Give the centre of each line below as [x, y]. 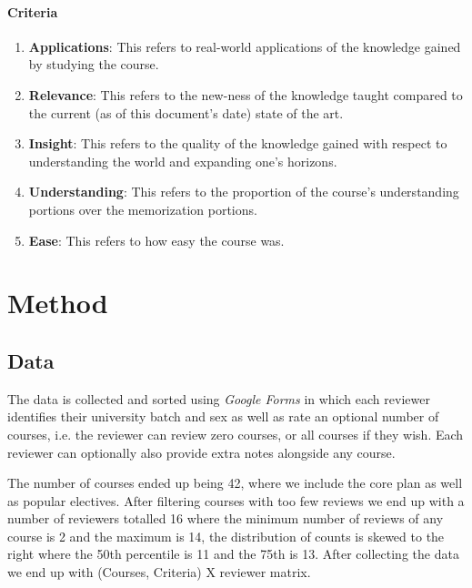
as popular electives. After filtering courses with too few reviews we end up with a [236, 500]
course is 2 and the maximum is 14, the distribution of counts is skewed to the [226, 536]
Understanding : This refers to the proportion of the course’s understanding [244, 192]
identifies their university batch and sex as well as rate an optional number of [223, 416]
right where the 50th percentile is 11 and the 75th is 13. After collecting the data [233, 554]
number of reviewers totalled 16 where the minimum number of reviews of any [226, 518]
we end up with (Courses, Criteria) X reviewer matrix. [159, 572]
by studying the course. [94, 64]
